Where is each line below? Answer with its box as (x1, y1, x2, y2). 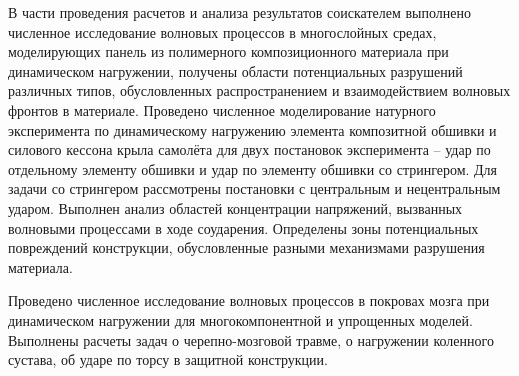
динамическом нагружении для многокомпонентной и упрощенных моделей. (8, 309, 473, 330)
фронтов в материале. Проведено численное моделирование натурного (8, 99, 436, 120)
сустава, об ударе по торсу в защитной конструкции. (8, 349, 328, 370)
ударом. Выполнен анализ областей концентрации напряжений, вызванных (8, 197, 463, 218)
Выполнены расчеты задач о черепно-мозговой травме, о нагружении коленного (8, 329, 494, 350)
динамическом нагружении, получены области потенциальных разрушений (8, 60, 463, 81)
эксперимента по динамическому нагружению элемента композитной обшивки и (8, 119, 497, 140)
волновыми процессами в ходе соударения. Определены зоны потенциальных (8, 217, 479, 238)
